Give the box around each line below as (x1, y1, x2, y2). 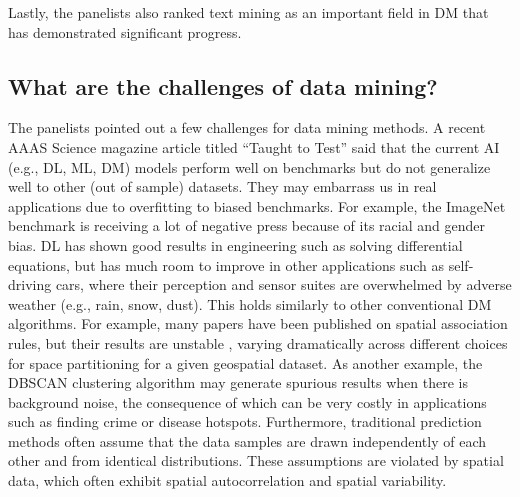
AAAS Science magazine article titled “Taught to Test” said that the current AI (8, 136, 500, 157)
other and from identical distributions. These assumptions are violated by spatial (8, 450, 504, 471)
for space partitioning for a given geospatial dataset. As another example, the (8, 352, 483, 373)
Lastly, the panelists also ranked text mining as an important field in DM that (8, 2, 489, 22)
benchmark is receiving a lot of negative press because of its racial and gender (8, 215, 485, 236)
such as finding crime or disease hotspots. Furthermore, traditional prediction (8, 411, 482, 432)
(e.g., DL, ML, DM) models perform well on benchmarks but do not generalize (8, 156, 491, 177)
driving (8, 274, 52, 295)
